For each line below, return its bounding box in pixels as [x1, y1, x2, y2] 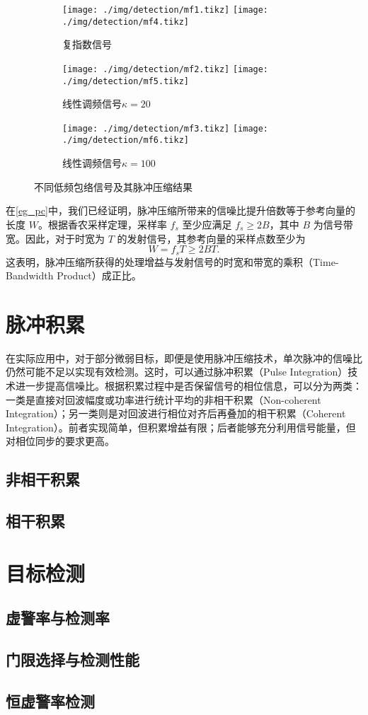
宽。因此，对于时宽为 [6, 231, 105, 245]
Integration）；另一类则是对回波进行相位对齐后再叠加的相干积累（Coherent [6, 406, 346, 421]
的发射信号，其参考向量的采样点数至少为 [117, 231, 306, 245]
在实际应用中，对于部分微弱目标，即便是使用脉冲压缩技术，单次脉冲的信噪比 [6, 350, 362, 365]
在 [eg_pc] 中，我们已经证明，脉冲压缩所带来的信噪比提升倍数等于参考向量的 [6, 203, 355, 218]
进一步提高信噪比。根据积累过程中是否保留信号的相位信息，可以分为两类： [15, 378, 362, 393]
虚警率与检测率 [6, 607, 110, 629]
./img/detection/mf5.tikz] [62, 76, 189, 86]
